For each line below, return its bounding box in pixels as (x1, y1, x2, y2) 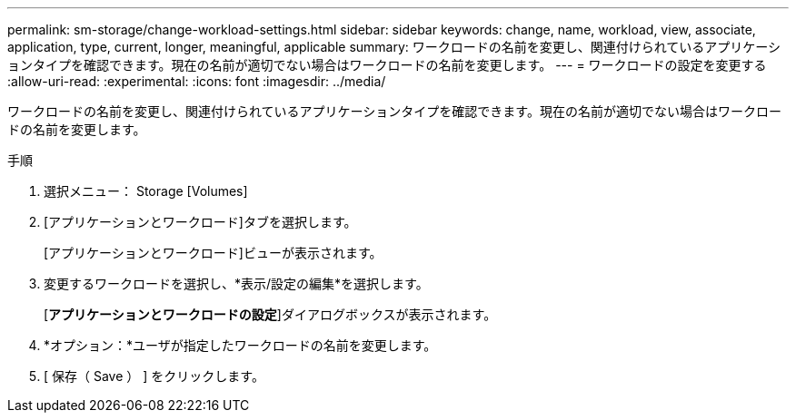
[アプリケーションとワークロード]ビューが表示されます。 (44, 245, 383, 260)
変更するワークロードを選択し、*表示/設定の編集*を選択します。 (44, 276, 429, 291)
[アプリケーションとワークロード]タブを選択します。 (44, 214, 357, 230)
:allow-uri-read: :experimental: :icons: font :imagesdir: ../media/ (7, 73, 386, 89)
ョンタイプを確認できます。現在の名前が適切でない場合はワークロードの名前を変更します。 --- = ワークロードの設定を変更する (7, 57, 767, 73)
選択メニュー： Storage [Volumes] (44, 183, 248, 199)
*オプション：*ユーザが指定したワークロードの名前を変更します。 (44, 337, 437, 353)
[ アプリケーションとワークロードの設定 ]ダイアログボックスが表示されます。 (44, 307, 497, 322)
